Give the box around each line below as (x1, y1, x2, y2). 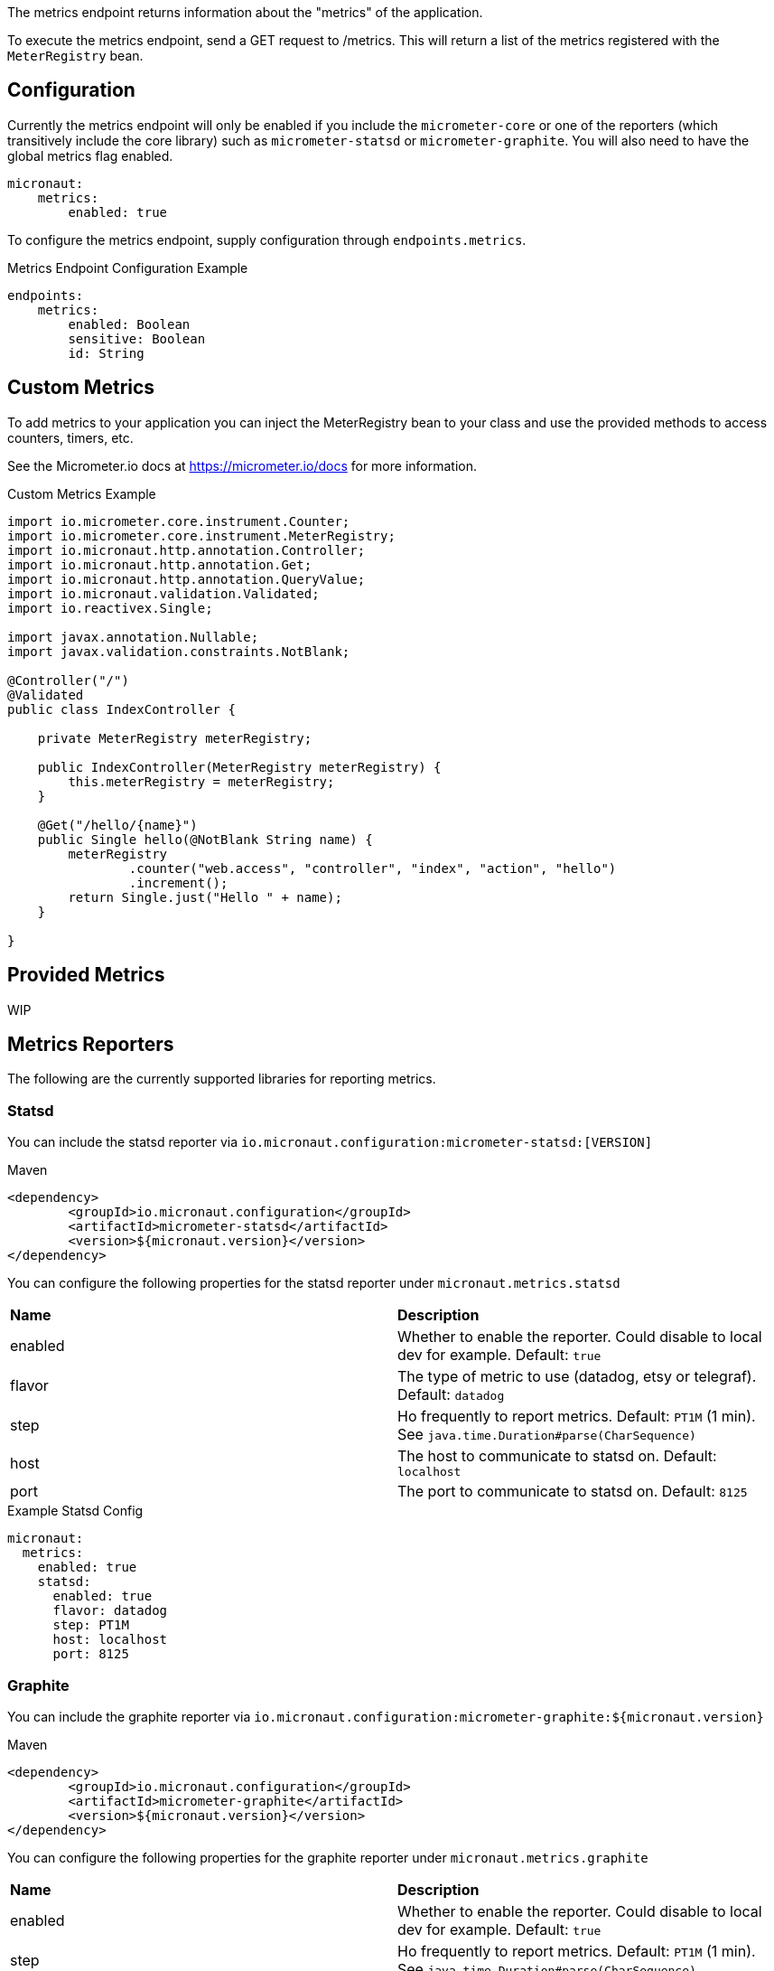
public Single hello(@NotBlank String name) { (37, 831, 373, 847)
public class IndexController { (7, 701, 236, 717)
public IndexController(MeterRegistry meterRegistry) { (37, 759, 442, 774)
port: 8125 (52, 1647, 129, 1662)
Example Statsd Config (7, 1503, 144, 1519)
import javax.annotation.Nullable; (7, 629, 259, 644)
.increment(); (128, 875, 228, 890)
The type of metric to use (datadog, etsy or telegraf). (397, 1367, 757, 1386)
